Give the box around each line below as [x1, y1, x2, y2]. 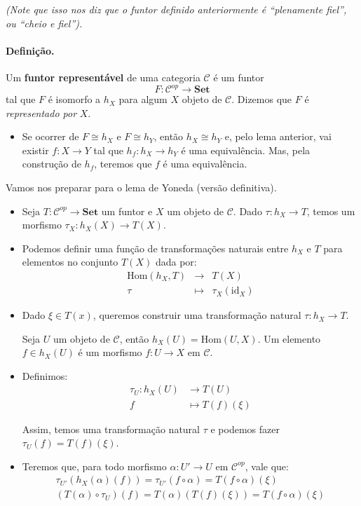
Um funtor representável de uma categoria [6, 69, 200, 84]
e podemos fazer [210, 421, 280, 436]
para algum [118, 92, 168, 107]
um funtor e [101, 203, 153, 218]
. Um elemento [257, 331, 321, 346]
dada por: [155, 254, 197, 269]
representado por [6, 105, 77, 120]
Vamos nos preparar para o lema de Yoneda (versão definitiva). [6, 180, 277, 195]
